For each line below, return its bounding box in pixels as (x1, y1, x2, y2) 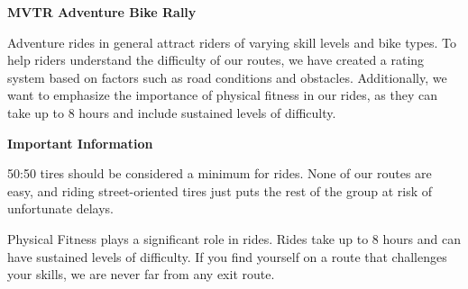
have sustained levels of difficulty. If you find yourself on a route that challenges (7, 247, 447, 266)
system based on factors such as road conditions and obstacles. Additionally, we (7, 68, 447, 86)
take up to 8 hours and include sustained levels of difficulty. (7, 103, 336, 122)
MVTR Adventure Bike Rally (7, 3, 197, 21)
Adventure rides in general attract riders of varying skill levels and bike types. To (7, 32, 457, 51)
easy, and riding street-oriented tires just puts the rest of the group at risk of (7, 181, 432, 200)
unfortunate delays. (7, 199, 114, 218)
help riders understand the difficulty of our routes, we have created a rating (7, 50, 425, 69)
